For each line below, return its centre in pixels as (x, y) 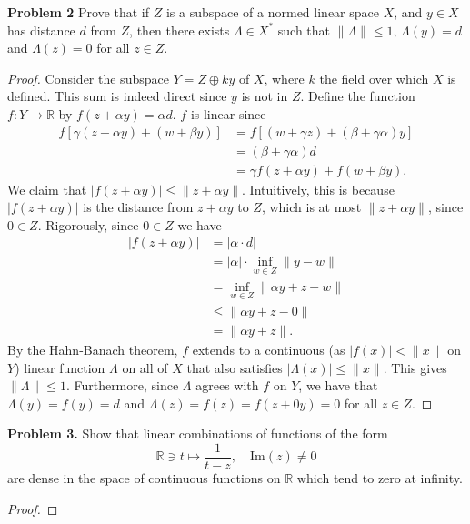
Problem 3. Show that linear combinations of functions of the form (198, 433)
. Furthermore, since (122, 385)
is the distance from (138, 207)
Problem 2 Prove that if (78, 12)
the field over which (374, 78)
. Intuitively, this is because (318, 189)
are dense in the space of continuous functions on (144, 478)
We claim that (47, 189)
